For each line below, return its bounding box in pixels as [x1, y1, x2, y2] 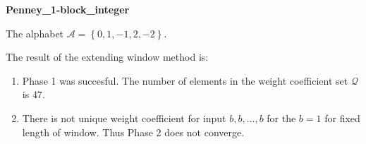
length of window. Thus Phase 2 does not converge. [22, 124, 245, 139]
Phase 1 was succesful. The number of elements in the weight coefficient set [22, 73, 348, 88]
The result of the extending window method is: [6, 49, 209, 64]
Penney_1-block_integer [6, 2, 130, 16]
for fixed [324, 110, 360, 125]
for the [267, 110, 296, 125]
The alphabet [6, 25, 64, 40]
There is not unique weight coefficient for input [22, 110, 226, 125]
